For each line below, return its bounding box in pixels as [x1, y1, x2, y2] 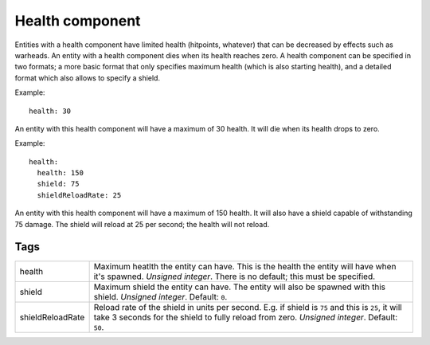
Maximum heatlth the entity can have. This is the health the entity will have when [93, 261, 397, 272]
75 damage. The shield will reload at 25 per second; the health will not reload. [14, 219, 270, 229]
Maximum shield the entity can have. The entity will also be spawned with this [93, 281, 386, 292]
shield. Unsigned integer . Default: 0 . [93, 291, 228, 302]
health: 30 [29, 106, 72, 116]
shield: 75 [37, 179, 80, 189]
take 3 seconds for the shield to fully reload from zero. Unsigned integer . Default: [93, 312, 398, 323]
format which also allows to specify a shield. [14, 73, 161, 83]
